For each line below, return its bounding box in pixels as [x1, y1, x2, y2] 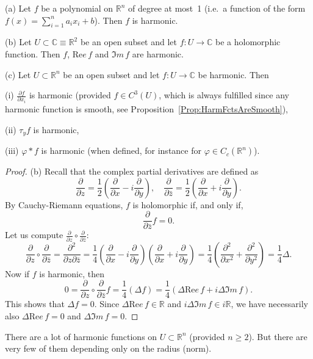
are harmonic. [132, 47, 184, 60]
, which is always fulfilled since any [159, 89, 289, 101]
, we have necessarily [231, 297, 308, 310]
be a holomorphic [215, 35, 281, 48]
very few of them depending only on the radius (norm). [5, 342, 212, 355]
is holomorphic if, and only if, [132, 198, 243, 211]
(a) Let [5, 2, 31, 14]
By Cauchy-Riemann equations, [5, 198, 123, 211]
